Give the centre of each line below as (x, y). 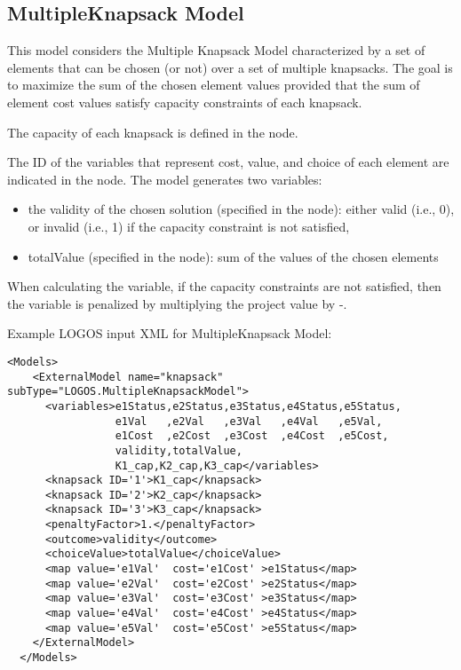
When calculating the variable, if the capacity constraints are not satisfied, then (224, 286)
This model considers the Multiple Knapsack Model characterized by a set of (216, 50)
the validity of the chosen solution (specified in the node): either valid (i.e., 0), (241, 209)
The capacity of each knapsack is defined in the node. (153, 132)
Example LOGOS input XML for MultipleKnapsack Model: (170, 333)
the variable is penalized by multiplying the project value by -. (177, 303)
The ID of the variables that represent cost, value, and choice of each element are (228, 162)
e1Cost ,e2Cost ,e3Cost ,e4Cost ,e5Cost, (252, 436)
